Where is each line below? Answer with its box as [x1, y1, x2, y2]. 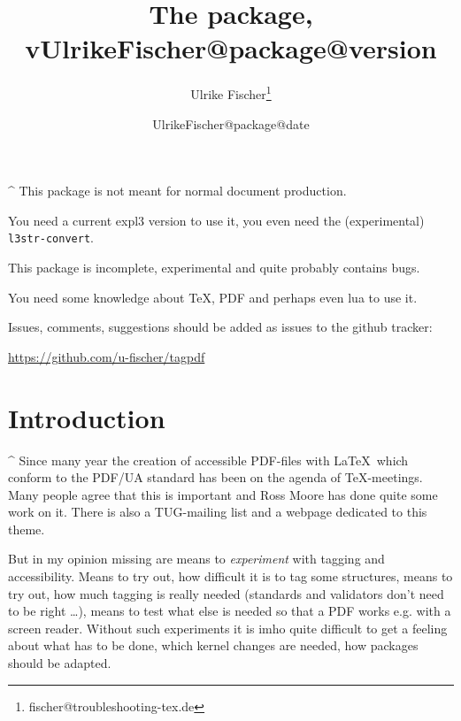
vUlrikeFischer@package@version [25, 30, 437, 66]
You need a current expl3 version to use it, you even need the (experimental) [8, 211, 425, 229]
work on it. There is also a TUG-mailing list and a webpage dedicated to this [8, 502, 427, 521]
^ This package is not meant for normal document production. [8, 181, 347, 200]
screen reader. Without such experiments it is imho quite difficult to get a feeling [8, 618, 448, 637]
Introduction [8, 399, 165, 435]
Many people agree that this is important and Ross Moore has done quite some [8, 485, 438, 503]
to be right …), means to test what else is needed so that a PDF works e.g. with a [8, 602, 451, 620]
